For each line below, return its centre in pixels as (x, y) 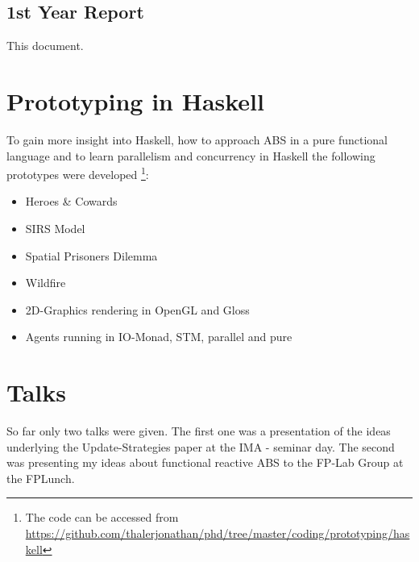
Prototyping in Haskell (135, 100)
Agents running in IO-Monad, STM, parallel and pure (159, 337)
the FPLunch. (41, 478)
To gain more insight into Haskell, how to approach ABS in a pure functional (197, 139)
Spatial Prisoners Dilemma (91, 255)
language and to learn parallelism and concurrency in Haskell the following (191, 155)
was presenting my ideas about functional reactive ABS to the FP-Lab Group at (205, 462)
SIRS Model (55, 228)
